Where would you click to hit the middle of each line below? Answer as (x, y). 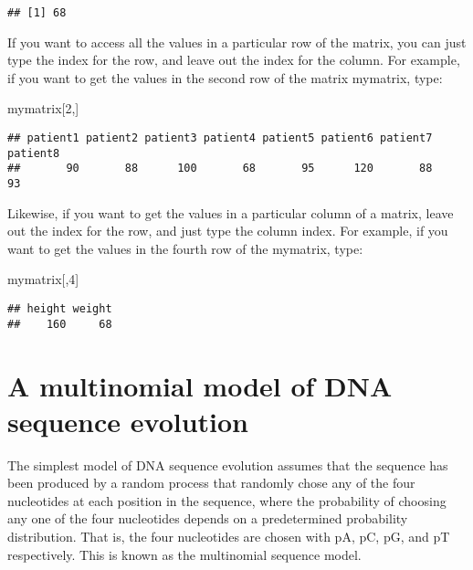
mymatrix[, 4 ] (43, 279)
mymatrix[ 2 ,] (43, 108)
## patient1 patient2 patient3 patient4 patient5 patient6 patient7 (220, 138)
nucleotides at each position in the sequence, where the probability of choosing (227, 500)
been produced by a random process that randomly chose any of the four (211, 483)
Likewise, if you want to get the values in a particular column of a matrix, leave (231, 212)
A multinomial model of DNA (200, 385)
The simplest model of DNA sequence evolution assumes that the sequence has (228, 464)
